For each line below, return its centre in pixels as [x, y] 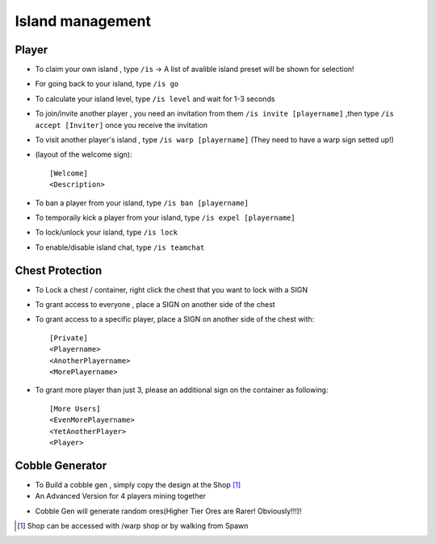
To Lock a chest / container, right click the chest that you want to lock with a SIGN [172, 289]
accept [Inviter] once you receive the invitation [122, 124]
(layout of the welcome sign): [84, 154]
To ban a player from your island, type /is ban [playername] [142, 203]
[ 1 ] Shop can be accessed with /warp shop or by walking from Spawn [133, 526]
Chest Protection [59, 270]
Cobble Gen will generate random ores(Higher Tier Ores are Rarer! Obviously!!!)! [168, 511]
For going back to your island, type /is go [107, 84]
